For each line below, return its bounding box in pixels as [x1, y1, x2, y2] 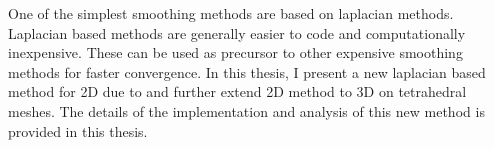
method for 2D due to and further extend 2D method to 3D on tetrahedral [8, 81, 467, 102]
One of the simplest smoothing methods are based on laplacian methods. [8, 3, 454, 23]
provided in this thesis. [8, 120, 148, 141]
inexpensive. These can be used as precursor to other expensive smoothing [8, 42, 463, 63]
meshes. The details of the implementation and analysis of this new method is [8, 100, 485, 121]
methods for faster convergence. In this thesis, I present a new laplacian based [8, 61, 486, 82]
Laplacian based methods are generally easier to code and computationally [8, 22, 466, 43]
